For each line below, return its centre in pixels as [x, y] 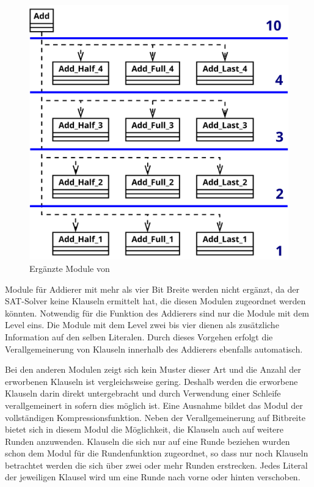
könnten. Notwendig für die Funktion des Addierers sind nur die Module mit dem [157, 313]
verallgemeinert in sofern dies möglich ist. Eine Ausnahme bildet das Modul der [154, 405]
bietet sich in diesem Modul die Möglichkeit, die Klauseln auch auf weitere [144, 429]
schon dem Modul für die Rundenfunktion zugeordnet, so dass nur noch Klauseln [157, 453]
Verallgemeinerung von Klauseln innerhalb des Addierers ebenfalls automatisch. [154, 349]
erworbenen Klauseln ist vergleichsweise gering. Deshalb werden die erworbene [152, 381]
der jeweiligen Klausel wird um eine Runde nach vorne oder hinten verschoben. [153, 477]
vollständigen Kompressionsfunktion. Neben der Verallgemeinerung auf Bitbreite [155, 417]
